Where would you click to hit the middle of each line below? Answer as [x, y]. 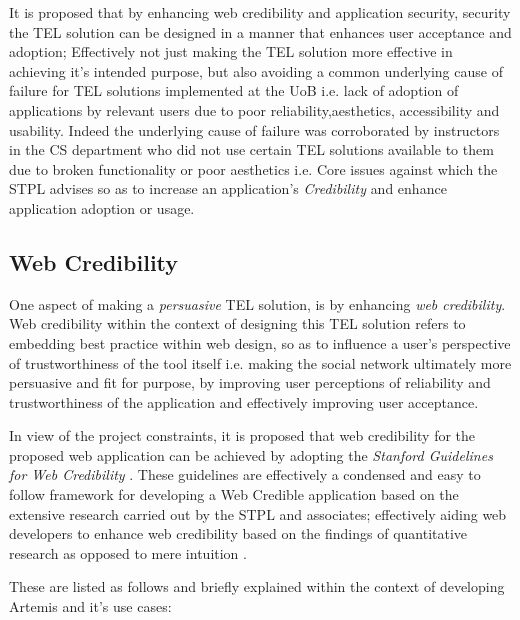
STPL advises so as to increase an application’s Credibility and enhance [228, 188]
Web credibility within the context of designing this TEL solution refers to [237, 323]
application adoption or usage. [102, 207]
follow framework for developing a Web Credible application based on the [234, 494]
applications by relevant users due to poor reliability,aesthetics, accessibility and [254, 109]
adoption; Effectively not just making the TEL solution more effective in [231, 51]
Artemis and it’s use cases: [90, 606]
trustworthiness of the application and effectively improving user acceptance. [244, 401]
